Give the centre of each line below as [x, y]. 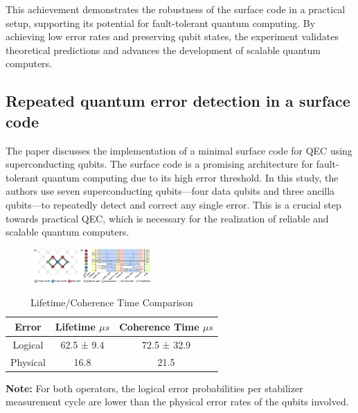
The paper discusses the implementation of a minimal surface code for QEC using [179, 150]
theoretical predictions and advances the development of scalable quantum [163, 50]
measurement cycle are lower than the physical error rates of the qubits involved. [177, 402]
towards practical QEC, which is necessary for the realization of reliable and [167, 218]
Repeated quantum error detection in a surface [178, 101]
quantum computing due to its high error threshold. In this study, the [190, 177]
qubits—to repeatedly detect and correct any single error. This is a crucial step [173, 204]
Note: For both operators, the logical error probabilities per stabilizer [154, 388]
